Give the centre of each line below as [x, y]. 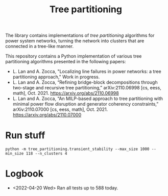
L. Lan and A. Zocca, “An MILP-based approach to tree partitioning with [88, 99]
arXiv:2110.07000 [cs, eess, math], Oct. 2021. [60, 109]
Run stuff [25, 136]
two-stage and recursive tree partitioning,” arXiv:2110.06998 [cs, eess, [87, 88]
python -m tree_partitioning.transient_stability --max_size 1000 [77, 149]
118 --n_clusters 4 [46, 154]
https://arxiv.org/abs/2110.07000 [47, 115]
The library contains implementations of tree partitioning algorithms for [80, 35]
